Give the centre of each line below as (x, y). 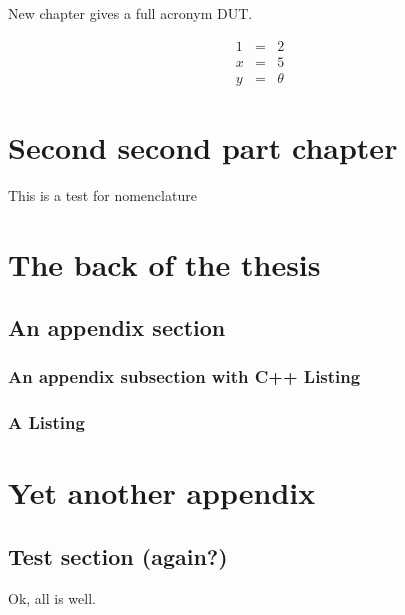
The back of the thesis (164, 263)
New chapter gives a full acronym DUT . (130, 13)
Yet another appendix (162, 492)
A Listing (46, 422)
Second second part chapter (203, 146)
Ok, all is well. (52, 597)
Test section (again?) (118, 556)
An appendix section (117, 327)
